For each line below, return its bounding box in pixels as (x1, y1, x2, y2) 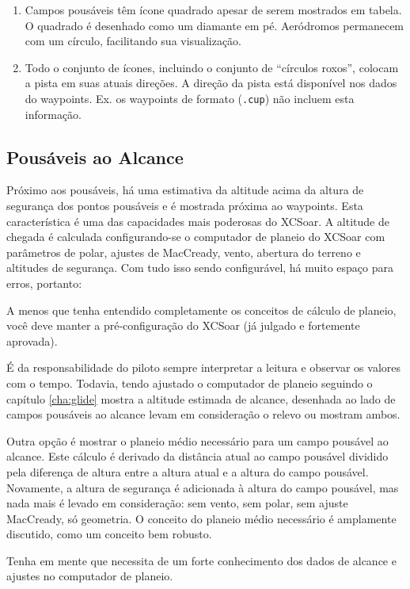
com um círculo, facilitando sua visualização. (25, 33, 241, 49)
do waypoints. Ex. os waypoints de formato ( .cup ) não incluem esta (25, 90, 355, 106)
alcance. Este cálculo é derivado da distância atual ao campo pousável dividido (6, 448, 389, 465)
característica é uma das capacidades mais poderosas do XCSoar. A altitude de (6, 212, 389, 229)
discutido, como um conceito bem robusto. (6, 526, 212, 542)
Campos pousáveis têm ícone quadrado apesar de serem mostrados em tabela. (25, 2, 402, 17)
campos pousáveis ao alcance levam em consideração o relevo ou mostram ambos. (6, 406, 401, 423)
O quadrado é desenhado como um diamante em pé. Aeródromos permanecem (25, 17, 404, 33)
